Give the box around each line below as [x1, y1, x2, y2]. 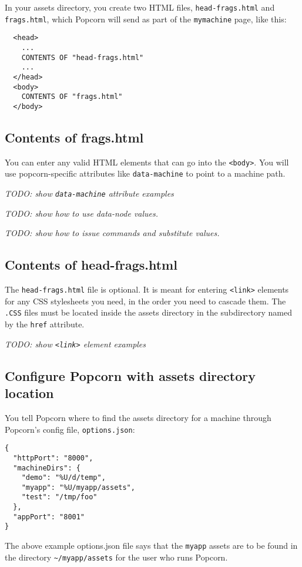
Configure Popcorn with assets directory [5, 366, 256, 384]
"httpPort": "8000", [13, 453, 93, 462]
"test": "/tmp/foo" [21, 493, 98, 502]
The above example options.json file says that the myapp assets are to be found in [5, 539, 298, 552]
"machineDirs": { [13, 463, 80, 472]
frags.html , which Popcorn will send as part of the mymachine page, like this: [5, 12, 287, 25]
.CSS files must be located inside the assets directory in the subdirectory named [5, 306, 292, 319]
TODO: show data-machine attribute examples [5, 187, 174, 200]
